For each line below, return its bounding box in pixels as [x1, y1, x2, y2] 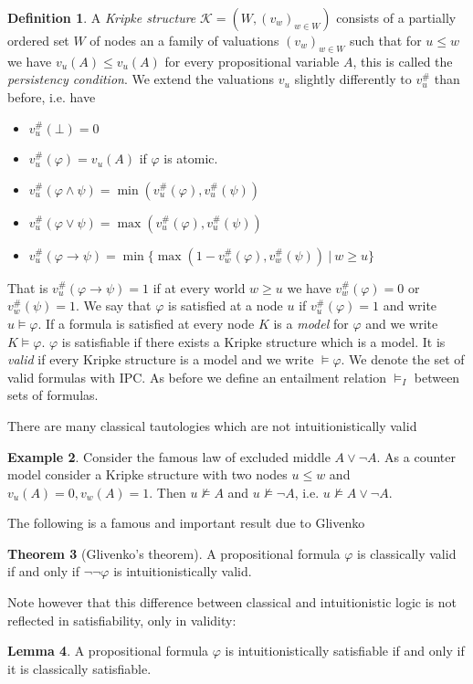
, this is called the [352, 51, 453, 70]
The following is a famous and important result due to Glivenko [7, 513, 365, 532]
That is [7, 278, 48, 297]
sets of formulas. [7, 385, 99, 405]
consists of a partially [336, 8, 457, 26]
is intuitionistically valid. [113, 562, 252, 581]
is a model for [273, 313, 349, 332]
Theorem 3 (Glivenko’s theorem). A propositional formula [7, 543, 341, 563]
